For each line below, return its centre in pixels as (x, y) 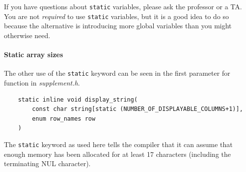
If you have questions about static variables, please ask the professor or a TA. (123, 6)
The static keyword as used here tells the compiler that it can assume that (118, 144)
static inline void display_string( (78, 99)
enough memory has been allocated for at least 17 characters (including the (117, 154)
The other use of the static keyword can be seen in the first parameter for (117, 73)
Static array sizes (34, 54)
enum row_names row (64, 118)
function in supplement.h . (42, 82)
